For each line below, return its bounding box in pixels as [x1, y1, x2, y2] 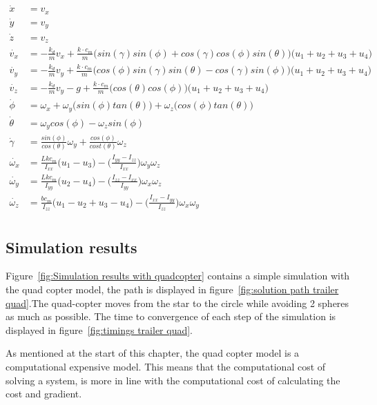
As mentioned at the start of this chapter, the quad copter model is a [6, 346, 300, 360]
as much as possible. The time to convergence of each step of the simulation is [6, 309, 336, 324]
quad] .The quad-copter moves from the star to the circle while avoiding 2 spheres [6, 295, 349, 310]
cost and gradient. [6, 386, 82, 401]
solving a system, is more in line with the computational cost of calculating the [6, 373, 340, 387]
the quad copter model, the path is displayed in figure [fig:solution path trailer [6, 282, 339, 296]
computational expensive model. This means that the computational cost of [6, 359, 326, 373]
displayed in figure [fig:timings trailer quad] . [6, 322, 193, 337]
